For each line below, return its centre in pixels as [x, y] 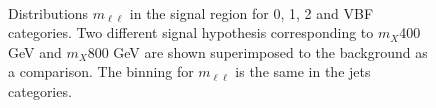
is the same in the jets [303, 71]
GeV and [35, 51]
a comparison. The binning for [101, 71]
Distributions [48, 12]
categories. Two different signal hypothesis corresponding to [191, 32]
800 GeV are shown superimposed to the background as [257, 51]
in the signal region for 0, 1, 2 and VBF [251, 12]
